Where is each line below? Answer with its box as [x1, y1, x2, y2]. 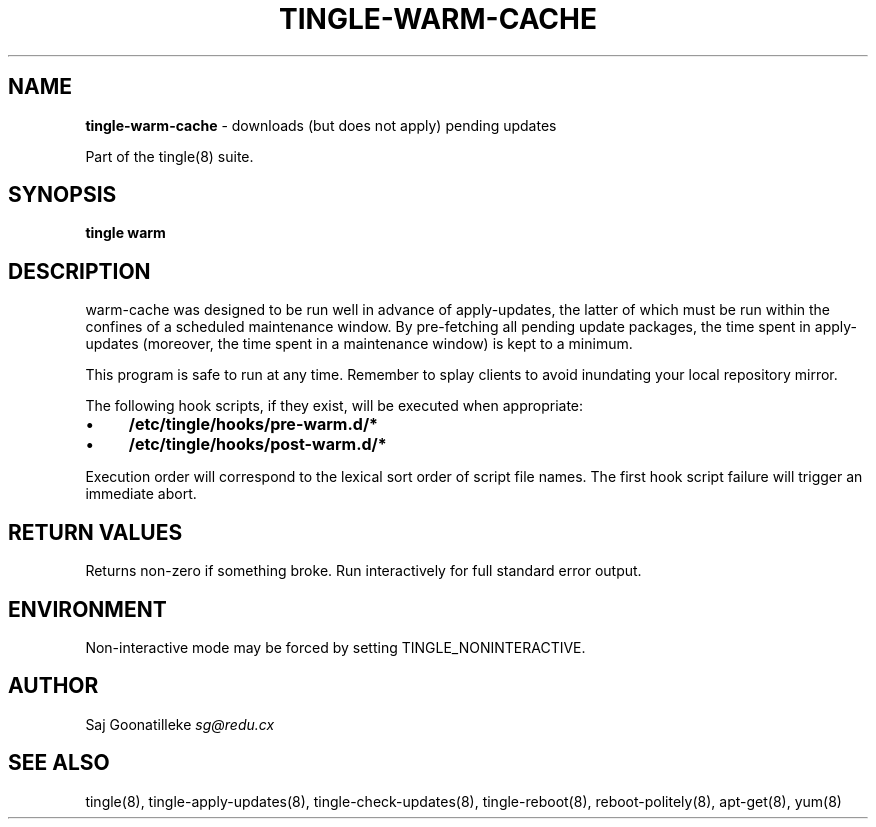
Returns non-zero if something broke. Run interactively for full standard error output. [85, 562, 642, 580]
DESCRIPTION [8, 258, 151, 284]
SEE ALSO [8, 750, 110, 776]
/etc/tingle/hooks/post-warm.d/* [128, 434, 387, 455]
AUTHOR [8, 673, 99, 699]
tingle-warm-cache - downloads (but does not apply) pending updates [85, 116, 557, 134]
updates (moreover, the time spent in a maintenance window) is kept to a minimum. [85, 335, 633, 353]
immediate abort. [85, 485, 197, 503]
